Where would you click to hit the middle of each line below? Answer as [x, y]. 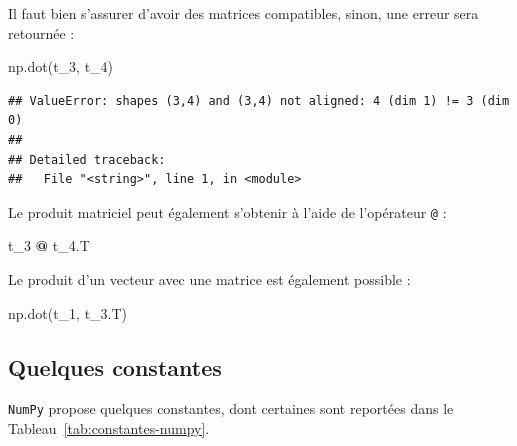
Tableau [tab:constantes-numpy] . [109, 428]
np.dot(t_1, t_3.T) [68, 312]
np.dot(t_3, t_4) [61, 66]
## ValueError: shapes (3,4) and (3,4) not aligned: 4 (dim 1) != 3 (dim [259, 100]
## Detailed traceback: [87, 159]
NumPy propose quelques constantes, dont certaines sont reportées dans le [231, 408]
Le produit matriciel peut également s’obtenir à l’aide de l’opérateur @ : [227, 211]
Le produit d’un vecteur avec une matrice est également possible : [209, 279]
